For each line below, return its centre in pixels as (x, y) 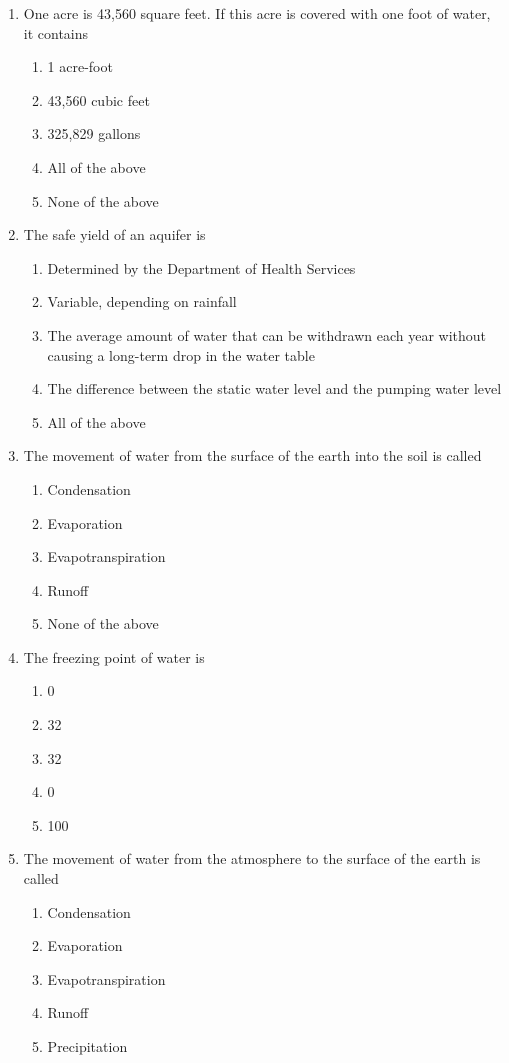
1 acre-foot (80, 66)
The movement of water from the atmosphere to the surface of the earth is (252, 858)
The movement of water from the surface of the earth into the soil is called (252, 455)
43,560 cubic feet (98, 99)
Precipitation (87, 1046)
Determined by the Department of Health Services (201, 267)
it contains (56, 32)
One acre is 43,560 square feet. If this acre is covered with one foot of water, (257, 13)
